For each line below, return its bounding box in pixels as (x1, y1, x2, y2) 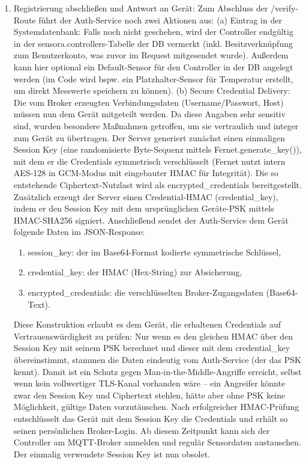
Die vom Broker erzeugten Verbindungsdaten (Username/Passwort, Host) (13, 96, 284, 108)
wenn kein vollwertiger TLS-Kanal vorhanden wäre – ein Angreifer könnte (13, 377, 286, 389)
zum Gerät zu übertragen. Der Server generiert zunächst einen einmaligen (13, 131, 285, 144)
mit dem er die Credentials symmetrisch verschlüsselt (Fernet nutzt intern (13, 154, 286, 167)
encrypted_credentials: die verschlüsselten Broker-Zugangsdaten (28, 286, 263, 299)
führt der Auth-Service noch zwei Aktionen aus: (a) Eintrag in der (38, 13, 282, 26)
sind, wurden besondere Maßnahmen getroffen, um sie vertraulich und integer (13, 119, 299, 132)
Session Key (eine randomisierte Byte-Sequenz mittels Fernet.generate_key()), (13, 143, 302, 156)
